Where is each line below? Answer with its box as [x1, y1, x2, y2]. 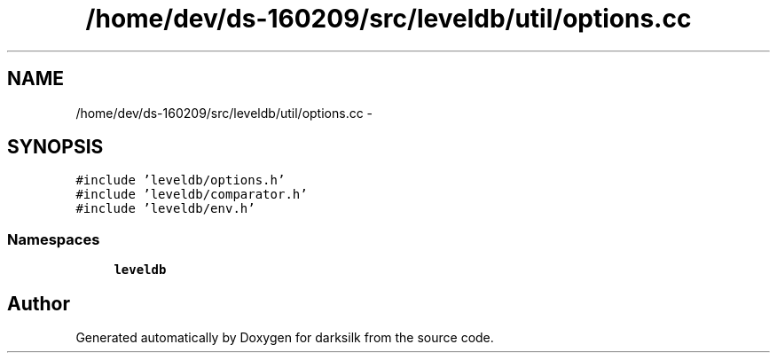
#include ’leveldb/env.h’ [75, 201, 255, 216]
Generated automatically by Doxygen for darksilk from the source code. [75, 330, 494, 346]
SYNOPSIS [7, 136, 104, 159]
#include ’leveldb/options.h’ [75, 173, 286, 188]
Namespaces [7, 230, 100, 248]
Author [7, 292, 70, 315]
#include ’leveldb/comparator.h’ [75, 187, 308, 202]
